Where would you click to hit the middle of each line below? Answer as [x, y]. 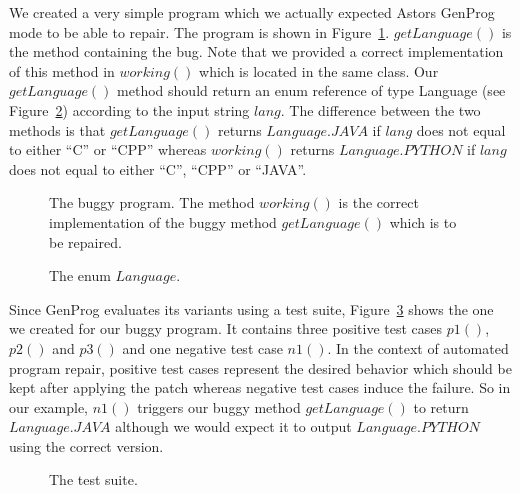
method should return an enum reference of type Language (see [311, 90]
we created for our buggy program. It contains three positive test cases [226, 328]
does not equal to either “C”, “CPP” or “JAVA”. [158, 168]
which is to [423, 221]
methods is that [57, 129]
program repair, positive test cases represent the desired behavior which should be [260, 367]
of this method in [62, 70]
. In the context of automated [418, 347]
